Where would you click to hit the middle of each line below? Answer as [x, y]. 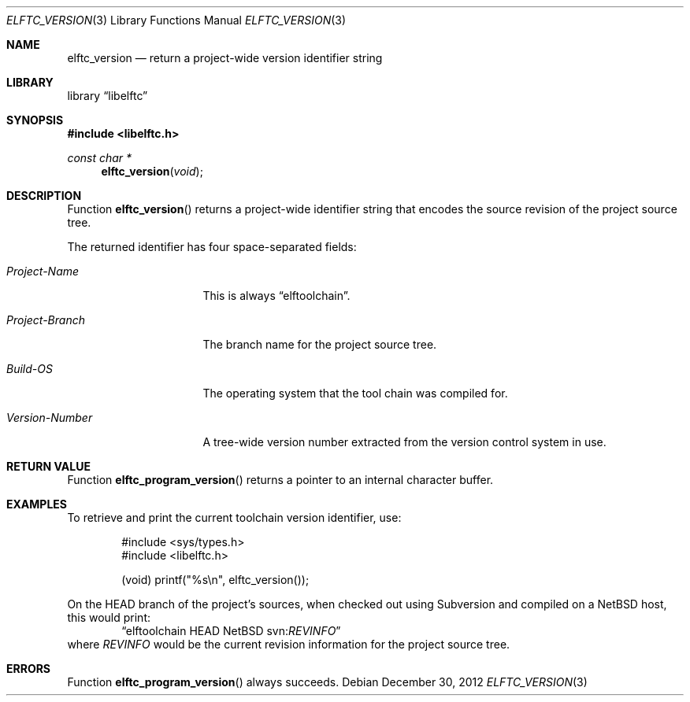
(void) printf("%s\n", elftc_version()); [215, 580]
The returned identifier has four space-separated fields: [212, 247]
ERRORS [29, 669]
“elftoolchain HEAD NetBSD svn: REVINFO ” [231, 631]
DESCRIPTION [44, 196]
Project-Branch [46, 320]
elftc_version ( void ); [152, 171]
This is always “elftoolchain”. [276, 296]
